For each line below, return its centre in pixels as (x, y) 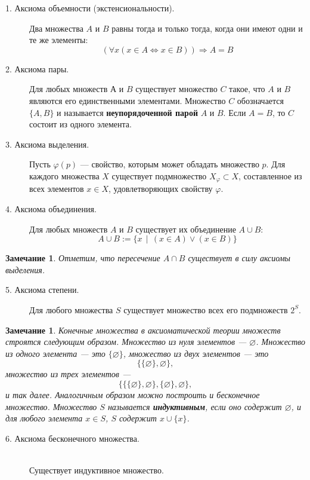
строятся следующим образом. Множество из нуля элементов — (126, 342)
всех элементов (57, 189)
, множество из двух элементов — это (196, 353)
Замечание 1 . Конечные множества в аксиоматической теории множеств (143, 330)
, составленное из (270, 175)
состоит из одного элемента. (80, 124)
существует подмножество (159, 175)
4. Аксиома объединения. (51, 208)
